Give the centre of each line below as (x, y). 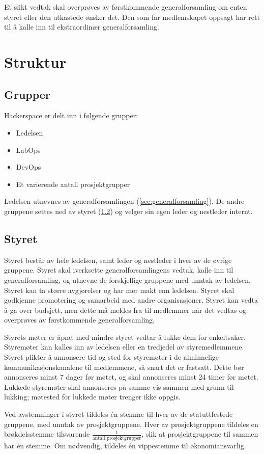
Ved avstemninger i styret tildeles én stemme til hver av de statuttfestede (119, 414)
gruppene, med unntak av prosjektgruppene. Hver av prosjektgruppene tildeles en (131, 424)
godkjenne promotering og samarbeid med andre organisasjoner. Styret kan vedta (131, 300)
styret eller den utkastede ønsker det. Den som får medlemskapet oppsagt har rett (132, 17)
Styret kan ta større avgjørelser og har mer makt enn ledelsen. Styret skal (119, 290)
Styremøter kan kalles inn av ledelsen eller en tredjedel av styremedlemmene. (124, 347)
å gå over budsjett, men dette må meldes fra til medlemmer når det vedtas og (125, 310)
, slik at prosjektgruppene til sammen (200, 434)
